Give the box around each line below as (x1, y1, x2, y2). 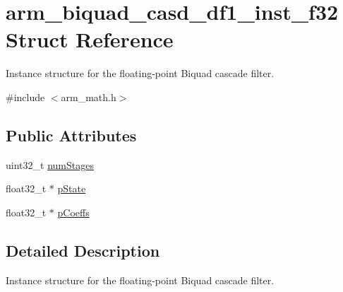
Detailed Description (6, 239, 160, 261)
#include (6, 89, 45, 104)
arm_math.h (61, 89, 116, 104)
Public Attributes (6, 124, 137, 146)
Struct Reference (6, 25, 174, 54)
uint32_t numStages (6, 157, 94, 172)
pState (57, 181, 86, 196)
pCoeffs (57, 204, 90, 219)
